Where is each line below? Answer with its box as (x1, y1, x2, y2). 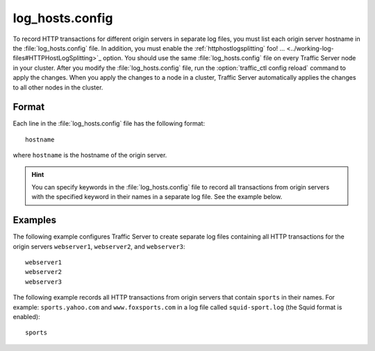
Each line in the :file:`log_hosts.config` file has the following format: (12, 119, 205, 128)
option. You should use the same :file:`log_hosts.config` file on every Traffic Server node (103, 54, 356, 62)
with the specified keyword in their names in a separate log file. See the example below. (31, 193, 283, 201)
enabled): (12, 313, 41, 320)
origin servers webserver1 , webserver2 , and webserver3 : (12, 242, 185, 250)
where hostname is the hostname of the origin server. (12, 151, 167, 160)
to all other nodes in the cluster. (12, 83, 103, 92)
